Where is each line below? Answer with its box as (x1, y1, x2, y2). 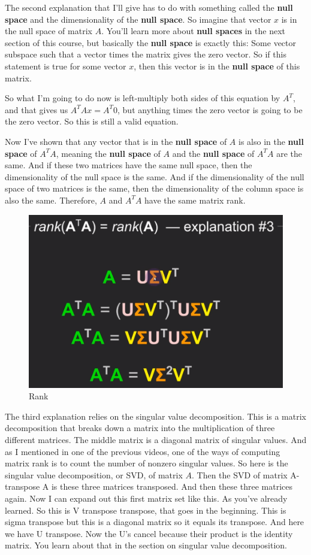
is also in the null (238, 135, 304, 147)
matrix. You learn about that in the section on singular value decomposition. (5, 539, 287, 551)
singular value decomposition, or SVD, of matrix (5, 468, 183, 481)
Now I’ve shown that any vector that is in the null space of (5, 135, 227, 147)
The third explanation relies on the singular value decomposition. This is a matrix (5, 410, 307, 422)
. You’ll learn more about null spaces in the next (101, 25, 285, 37)
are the (276, 147, 302, 159)
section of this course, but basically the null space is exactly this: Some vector (5, 36, 297, 48)
